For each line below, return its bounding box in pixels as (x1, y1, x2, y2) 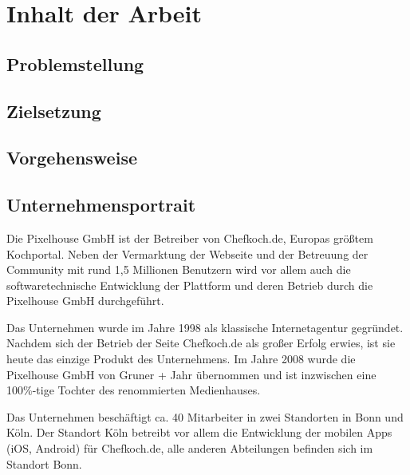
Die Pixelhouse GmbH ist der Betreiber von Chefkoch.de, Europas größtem (6, 229, 373, 246)
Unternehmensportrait (6, 192, 196, 217)
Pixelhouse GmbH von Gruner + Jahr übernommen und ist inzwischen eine (6, 366, 376, 382)
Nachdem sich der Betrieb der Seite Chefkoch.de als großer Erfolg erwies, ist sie (6, 334, 396, 351)
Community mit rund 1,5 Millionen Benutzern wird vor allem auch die (6, 261, 351, 278)
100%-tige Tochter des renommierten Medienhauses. (6, 382, 261, 398)
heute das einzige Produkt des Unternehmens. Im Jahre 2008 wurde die (6, 350, 356, 367)
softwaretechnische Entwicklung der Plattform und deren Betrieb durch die (6, 276, 373, 293)
